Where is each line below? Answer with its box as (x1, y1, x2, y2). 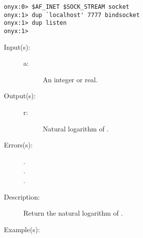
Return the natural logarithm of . (23, 208, 123, 218)
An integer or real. (43, 74, 98, 84)
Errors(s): (4, 140, 33, 150)
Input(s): (4, 41, 31, 52)
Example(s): (4, 224, 40, 234)
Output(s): (4, 91, 36, 101)
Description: (4, 191, 40, 201)
